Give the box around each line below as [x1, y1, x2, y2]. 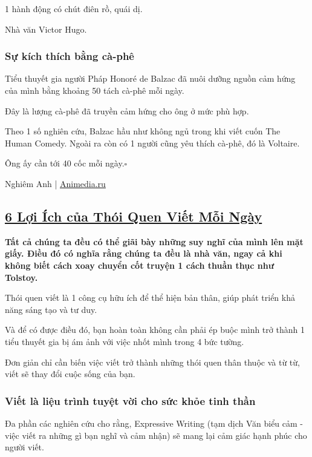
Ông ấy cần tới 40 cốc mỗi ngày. [5, 157, 125, 169]
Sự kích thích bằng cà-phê [5, 48, 134, 64]
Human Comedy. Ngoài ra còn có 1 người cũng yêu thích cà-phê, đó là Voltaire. [5, 136, 300, 149]
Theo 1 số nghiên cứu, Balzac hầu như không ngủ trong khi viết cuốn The [5, 125, 281, 137]
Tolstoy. [5, 271, 38, 283]
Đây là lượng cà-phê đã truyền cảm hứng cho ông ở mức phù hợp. [5, 104, 249, 117]
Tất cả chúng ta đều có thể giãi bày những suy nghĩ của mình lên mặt [5, 235, 304, 248]
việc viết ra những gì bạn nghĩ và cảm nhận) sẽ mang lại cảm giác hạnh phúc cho [5, 429, 307, 441]
